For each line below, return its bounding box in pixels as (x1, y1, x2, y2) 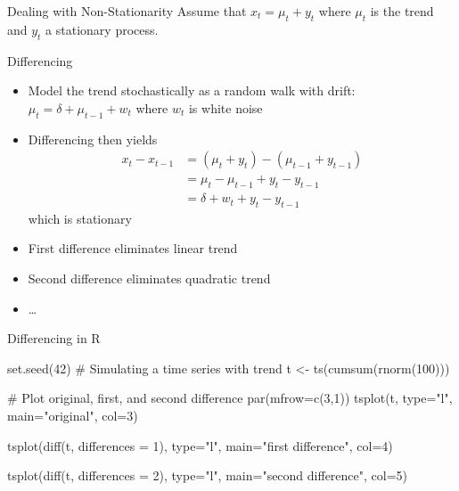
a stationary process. (45, 20, 159, 38)
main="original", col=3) (7, 406, 138, 425)
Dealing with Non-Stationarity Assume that (7, 2, 247, 20)
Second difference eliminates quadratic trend (28, 269, 271, 288)
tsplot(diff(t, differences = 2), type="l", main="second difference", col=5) (7, 466, 408, 485)
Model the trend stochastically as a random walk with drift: (28, 81, 356, 100)
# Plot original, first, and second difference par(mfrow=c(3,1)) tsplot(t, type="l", (7, 389, 453, 407)
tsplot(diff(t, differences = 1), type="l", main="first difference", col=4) (7, 436, 393, 454)
